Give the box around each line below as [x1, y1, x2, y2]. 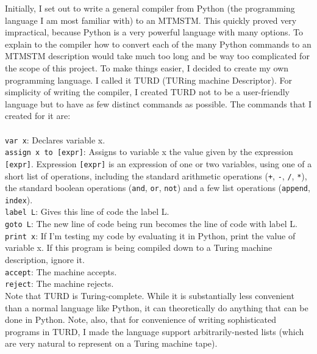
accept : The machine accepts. [5, 265, 117, 278]
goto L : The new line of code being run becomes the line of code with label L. [5, 217, 297, 230]
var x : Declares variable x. [5, 133, 105, 146]
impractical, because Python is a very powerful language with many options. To [5, 26, 304, 38]
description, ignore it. [5, 253, 85, 266]
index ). [5, 193, 33, 206]
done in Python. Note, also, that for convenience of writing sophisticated [5, 313, 277, 326]
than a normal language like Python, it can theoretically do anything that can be [5, 301, 308, 314]
